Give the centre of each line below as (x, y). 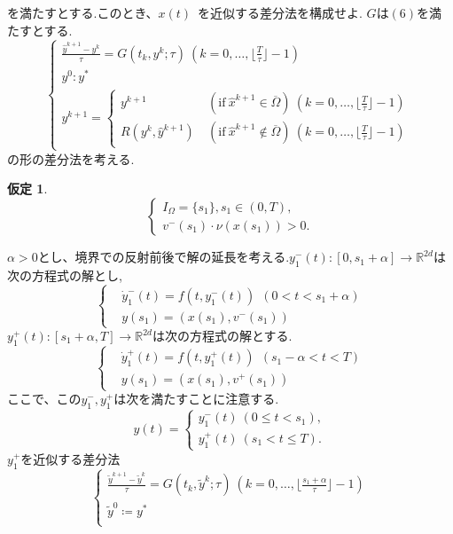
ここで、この (44, 399)
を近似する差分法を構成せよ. (280, 12)
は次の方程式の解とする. (222, 336)
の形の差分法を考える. (71, 158)
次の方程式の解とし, (65, 275)
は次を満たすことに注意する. (196, 399)
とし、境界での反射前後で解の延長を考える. (164, 257)
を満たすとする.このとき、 (83, 12)
